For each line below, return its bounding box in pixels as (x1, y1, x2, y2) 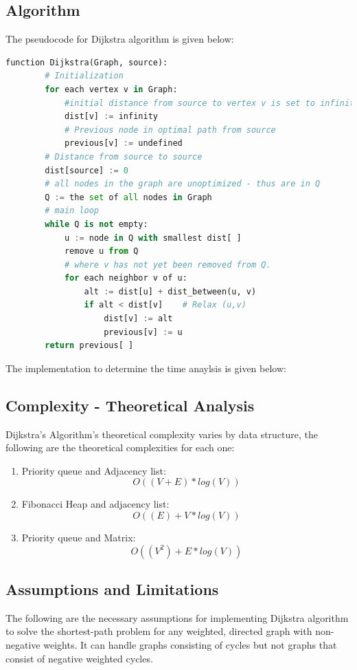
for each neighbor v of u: (64, 273, 187, 283)
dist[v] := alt (104, 314, 173, 324)
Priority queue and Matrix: (21, 530, 136, 545)
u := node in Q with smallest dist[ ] (64, 233, 242, 243)
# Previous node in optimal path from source (64, 125, 276, 135)
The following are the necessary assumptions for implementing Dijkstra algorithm (5, 610, 349, 625)
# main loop (45, 206, 100, 216)
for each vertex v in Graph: (45, 84, 178, 94)
